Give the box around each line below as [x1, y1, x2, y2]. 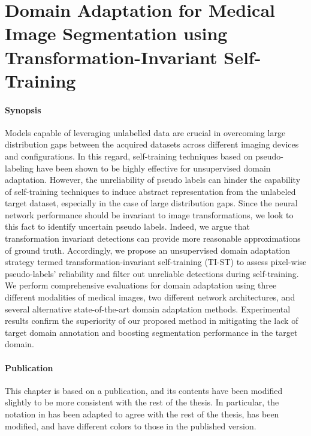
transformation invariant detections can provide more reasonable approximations [5, 232, 301, 245]
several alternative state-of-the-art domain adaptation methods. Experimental [5, 302, 291, 315]
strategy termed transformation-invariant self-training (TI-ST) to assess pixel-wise [5, 255, 307, 268]
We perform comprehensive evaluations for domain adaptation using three [5, 279, 277, 291]
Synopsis [5, 103, 41, 116]
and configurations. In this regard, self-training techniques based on [5, 149, 253, 162]
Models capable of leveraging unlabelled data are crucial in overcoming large [5, 126, 286, 139]
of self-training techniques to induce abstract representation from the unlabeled [5, 185, 296, 197]
